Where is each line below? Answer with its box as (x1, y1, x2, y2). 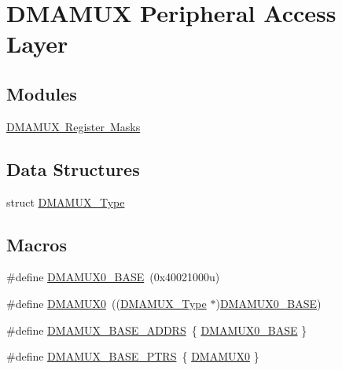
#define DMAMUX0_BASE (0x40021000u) (6, 269, 220, 285)
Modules (6, 81, 77, 105)
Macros (6, 232, 67, 256)
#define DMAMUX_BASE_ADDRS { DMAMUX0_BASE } (6, 321, 307, 338)
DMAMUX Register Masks (6, 118, 141, 134)
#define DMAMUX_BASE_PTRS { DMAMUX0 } (6, 348, 259, 365)
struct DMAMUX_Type (6, 193, 125, 210)
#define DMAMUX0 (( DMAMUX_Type (6, 295, 207, 311)
